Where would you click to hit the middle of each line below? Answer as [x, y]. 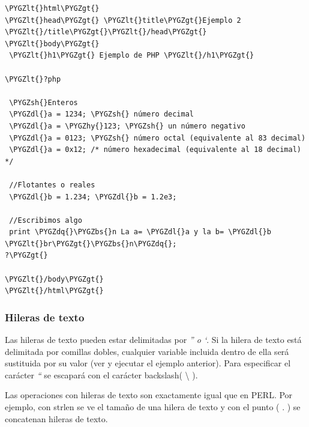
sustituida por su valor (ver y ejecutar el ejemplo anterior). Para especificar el [148, 363]
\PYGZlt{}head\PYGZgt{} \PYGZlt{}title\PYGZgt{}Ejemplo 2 [123, 20]
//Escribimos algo [46, 220]
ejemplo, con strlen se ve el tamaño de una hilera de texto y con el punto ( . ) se [153, 407]
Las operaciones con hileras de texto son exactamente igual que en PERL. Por [149, 395]
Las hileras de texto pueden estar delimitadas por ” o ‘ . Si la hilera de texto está [153, 340]
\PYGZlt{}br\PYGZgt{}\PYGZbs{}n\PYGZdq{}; [91, 244]
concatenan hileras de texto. [56, 418]
